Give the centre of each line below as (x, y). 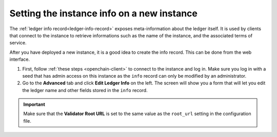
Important (34, 104)
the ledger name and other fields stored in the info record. (85, 90)
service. (18, 43)
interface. (20, 59)
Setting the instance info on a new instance (103, 13)
